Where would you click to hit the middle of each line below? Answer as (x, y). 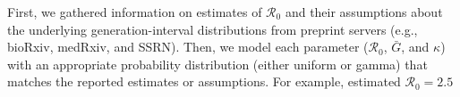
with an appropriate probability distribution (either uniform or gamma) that (217, 64)
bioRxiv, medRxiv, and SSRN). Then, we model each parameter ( (188, 47)
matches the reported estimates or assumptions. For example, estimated (204, 81)
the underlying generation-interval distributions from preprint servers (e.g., (213, 29)
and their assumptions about (364, 12)
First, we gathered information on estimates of (135, 12)
